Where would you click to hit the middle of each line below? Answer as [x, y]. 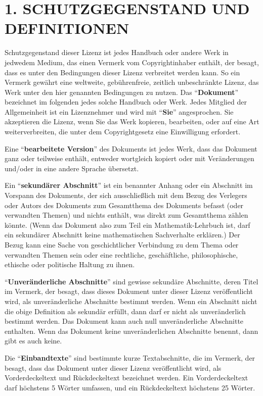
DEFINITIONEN [67, 28]
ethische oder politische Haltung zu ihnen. [70, 264]
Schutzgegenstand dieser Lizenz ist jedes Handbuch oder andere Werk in [117, 52]
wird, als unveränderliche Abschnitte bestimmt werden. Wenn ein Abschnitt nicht [131, 301]
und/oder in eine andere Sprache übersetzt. [72, 168]
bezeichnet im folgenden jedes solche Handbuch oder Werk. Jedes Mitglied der [126, 102]
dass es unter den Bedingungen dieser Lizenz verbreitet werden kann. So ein [122, 72]
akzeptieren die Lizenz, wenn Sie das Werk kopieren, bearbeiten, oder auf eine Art [132, 121]
